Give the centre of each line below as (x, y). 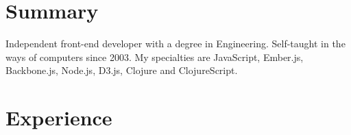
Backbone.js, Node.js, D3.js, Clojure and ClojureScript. (122, 70)
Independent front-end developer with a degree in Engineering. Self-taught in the (175, 44)
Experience (59, 118)
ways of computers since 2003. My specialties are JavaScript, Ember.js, (155, 57)
